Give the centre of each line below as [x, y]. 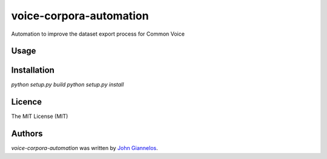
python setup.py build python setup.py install [68, 85]
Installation [33, 70]
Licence [27, 102]
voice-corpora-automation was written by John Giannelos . [84, 148]
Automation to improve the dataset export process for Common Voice [98, 34]
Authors [27, 134]
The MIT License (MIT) [40, 116]
